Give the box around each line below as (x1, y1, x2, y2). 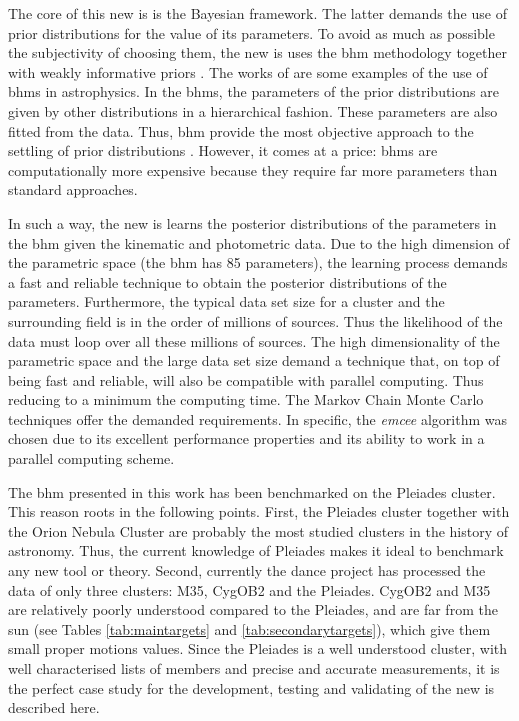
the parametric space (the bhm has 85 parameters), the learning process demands (8, 252, 508, 273)
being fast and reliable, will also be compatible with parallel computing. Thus (8, 369, 484, 390)
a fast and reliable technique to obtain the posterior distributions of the (8, 271, 447, 292)
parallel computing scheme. (8, 448, 175, 469)
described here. (8, 697, 100, 718)
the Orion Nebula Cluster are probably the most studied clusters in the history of (8, 520, 509, 541)
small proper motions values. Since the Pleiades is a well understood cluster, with (8, 638, 508, 659)
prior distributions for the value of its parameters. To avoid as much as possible (8, 22, 495, 43)
